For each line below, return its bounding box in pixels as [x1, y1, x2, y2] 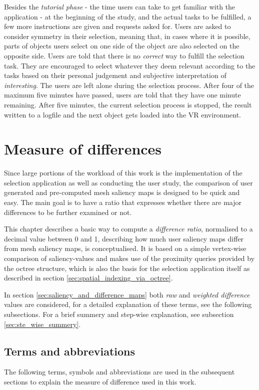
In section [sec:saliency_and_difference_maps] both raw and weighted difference [4, 289, 250, 299]
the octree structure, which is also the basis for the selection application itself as [4, 262, 250, 273]
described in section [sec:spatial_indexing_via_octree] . [4, 272, 173, 283]
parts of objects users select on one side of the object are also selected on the [4, 40, 239, 51]
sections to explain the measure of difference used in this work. [4, 376, 196, 386]
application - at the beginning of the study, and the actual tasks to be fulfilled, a [4, 11, 251, 21]
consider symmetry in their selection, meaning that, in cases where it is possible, [4, 30, 250, 41]
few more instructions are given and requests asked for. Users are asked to [4, 21, 231, 31]
